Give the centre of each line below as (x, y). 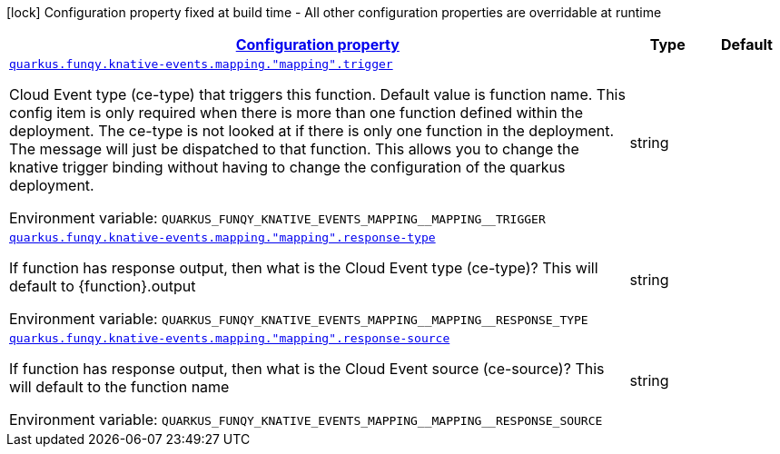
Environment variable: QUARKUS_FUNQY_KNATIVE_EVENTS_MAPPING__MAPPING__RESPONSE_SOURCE (306, 419)
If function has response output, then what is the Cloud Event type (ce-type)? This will (304, 268)
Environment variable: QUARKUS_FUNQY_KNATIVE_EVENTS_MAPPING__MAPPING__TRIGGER (277, 218)
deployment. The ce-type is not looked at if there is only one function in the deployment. (312, 131)
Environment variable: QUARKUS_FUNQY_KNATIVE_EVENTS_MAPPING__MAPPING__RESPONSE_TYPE (299, 319)
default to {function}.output (103, 286)
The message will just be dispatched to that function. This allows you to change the (294, 149)
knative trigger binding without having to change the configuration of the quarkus (287, 167)
